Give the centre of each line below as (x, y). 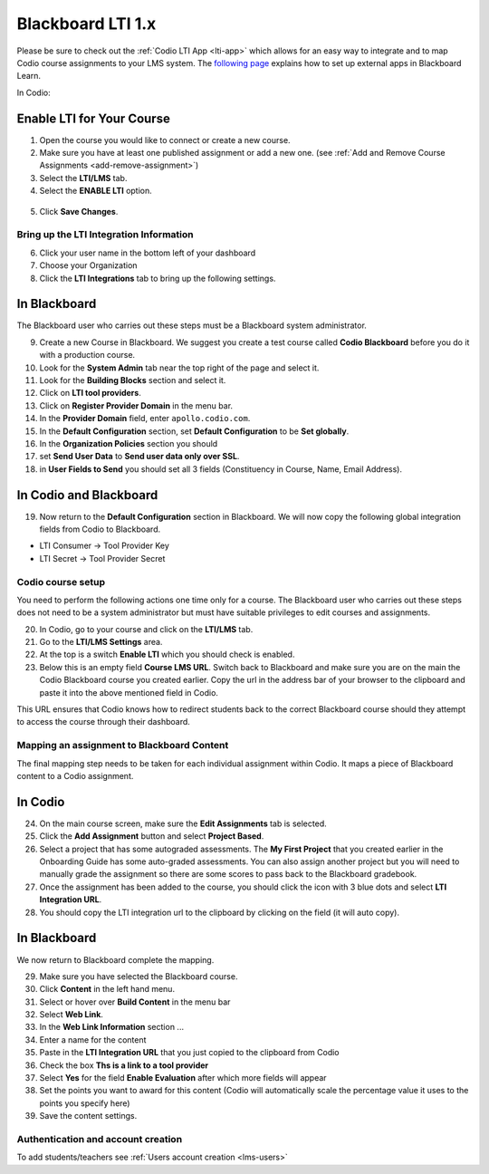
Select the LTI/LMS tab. (83, 178)
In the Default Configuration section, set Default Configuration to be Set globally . (194, 431)
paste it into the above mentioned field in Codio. (129, 692)
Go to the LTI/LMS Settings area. (101, 642)
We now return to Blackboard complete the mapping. (115, 959)
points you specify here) (85, 1103)
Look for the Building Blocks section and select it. (133, 380)
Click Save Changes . (79, 211)
